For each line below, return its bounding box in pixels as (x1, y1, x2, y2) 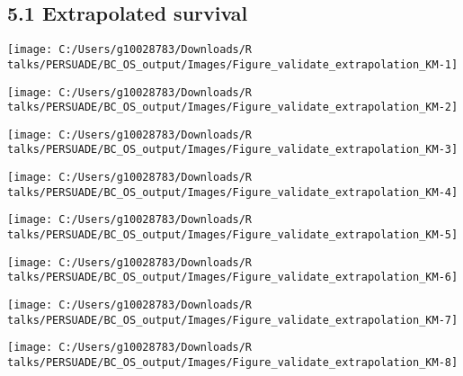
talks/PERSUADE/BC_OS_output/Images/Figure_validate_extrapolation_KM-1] (7, 58, 459, 71)
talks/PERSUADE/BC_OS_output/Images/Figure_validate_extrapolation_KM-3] (7, 143, 459, 157)
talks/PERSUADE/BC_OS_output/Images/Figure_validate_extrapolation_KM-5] (7, 228, 459, 242)
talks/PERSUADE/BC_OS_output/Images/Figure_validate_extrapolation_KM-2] (7, 101, 459, 114)
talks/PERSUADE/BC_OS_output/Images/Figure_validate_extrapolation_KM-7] (7, 313, 459, 327)
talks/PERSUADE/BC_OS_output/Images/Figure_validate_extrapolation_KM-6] (7, 271, 459, 284)
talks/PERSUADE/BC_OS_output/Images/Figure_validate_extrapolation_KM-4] (7, 185, 459, 199)
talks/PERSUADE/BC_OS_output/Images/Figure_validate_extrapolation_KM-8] (7, 356, 459, 370)
